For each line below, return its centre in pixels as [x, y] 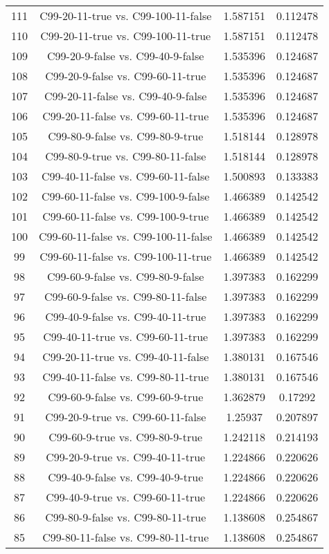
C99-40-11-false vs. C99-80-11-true [126, 377]
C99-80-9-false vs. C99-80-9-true [126, 136]
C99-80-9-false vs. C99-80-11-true [126, 517]
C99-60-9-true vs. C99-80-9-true [126, 437]
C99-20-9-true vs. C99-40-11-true [126, 457]
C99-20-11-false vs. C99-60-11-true [126, 116]
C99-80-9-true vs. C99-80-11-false [126, 156]
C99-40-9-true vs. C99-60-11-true [126, 497]
